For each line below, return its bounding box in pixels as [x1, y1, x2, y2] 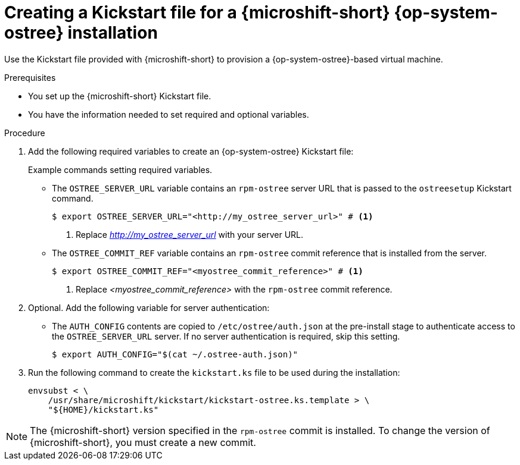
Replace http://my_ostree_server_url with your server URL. [76, 229, 304, 240]
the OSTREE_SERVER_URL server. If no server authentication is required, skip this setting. [52, 331, 400, 341]
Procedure [4, 127, 45, 138]
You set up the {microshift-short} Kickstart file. [28, 90, 211, 101]
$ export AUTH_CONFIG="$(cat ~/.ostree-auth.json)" [52, 349, 298, 359]
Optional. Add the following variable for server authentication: [28, 302, 270, 313]
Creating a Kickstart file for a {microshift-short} [4, 2, 390, 23]
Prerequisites [4, 72, 56, 83]
